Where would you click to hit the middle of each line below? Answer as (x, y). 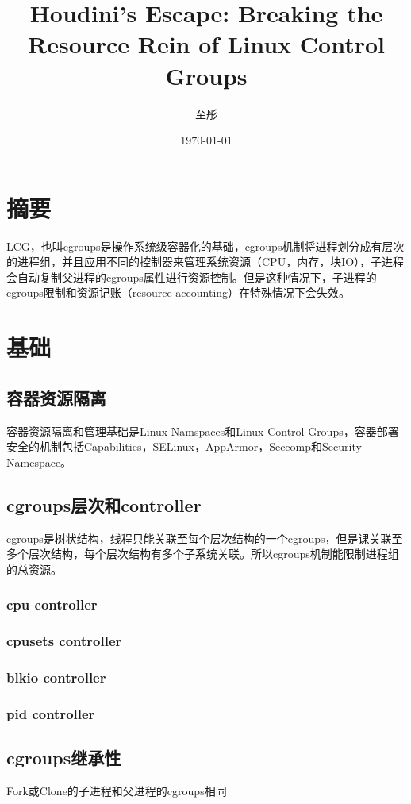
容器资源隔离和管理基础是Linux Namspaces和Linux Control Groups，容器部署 (203, 431)
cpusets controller (64, 641)
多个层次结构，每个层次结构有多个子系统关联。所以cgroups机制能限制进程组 (203, 554)
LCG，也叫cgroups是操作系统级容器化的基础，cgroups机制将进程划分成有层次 (205, 246)
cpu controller (52, 604)
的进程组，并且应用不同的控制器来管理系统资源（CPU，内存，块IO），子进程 (205, 262)
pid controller (51, 713)
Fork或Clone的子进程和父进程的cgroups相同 (117, 790)
